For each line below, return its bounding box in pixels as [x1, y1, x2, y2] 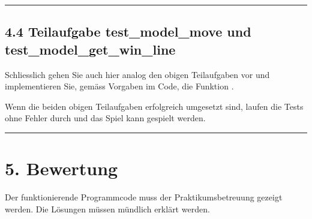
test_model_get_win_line [5, 40, 176, 58]
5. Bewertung [5, 156, 118, 181]
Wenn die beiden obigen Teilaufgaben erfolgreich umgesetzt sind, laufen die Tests [5, 100, 304, 112]
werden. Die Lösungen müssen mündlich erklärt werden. [5, 202, 210, 215]
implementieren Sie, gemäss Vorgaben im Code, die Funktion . [5, 80, 234, 92]
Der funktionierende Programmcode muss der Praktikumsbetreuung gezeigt [5, 191, 283, 203]
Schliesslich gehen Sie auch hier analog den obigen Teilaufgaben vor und [5, 68, 270, 80]
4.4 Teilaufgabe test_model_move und [5, 22, 251, 41]
